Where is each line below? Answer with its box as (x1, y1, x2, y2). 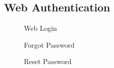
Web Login (24, 23, 57, 33)
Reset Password (24, 56, 72, 67)
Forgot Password (24, 39, 75, 50)
